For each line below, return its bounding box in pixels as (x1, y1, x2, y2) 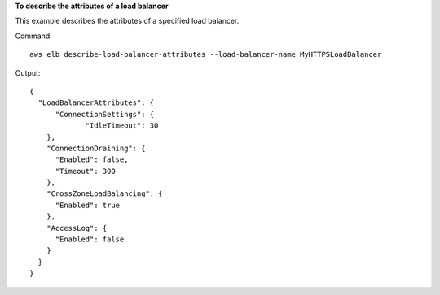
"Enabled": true (55, 200, 121, 210)
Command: (15, 31, 52, 41)
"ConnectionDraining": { (46, 143, 146, 153)
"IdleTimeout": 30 (85, 121, 159, 130)
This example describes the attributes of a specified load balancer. (15, 16, 240, 26)
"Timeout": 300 (55, 167, 116, 176)
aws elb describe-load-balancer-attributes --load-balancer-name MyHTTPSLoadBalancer (29, 50, 382, 59)
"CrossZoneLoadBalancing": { (46, 189, 163, 198)
